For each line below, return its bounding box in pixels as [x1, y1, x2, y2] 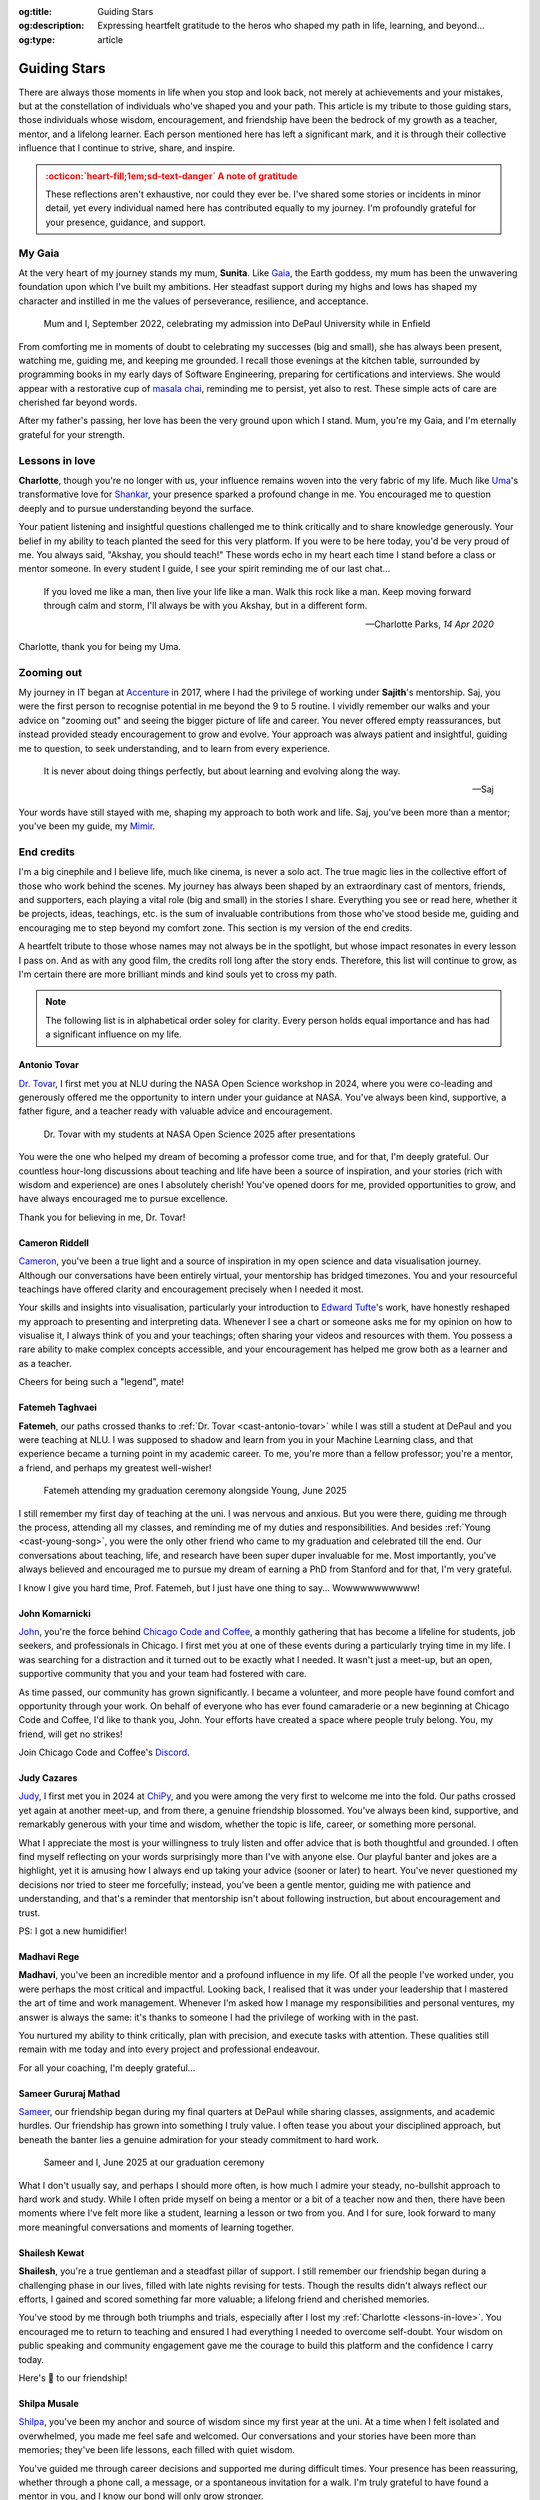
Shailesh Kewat [18, 2246, 85, 2259]
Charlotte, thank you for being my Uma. [18, 640, 182, 652]
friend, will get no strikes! [18, 1728, 124, 1740]
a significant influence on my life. [45, 1028, 182, 1040]
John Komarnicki [18, 1607, 91, 1619]
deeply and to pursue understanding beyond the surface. [18, 502, 254, 514]
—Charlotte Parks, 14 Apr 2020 [365, 618, 494, 630]
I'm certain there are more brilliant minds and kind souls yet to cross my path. [18, 968, 337, 980]
